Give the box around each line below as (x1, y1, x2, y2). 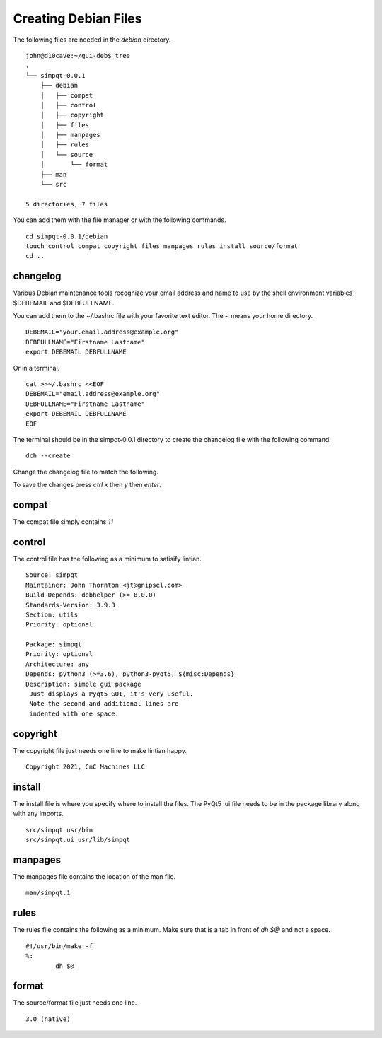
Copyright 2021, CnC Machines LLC (25, 763, 145, 771)
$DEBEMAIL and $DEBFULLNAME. (13, 298, 115, 307)
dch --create (25, 452, 71, 460)
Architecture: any (25, 660, 90, 668)
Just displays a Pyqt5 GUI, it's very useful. (29, 690, 194, 698)
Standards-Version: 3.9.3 (25, 601, 116, 609)
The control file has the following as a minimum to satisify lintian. (13, 554, 202, 563)
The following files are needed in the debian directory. (13, 35, 171, 44)
